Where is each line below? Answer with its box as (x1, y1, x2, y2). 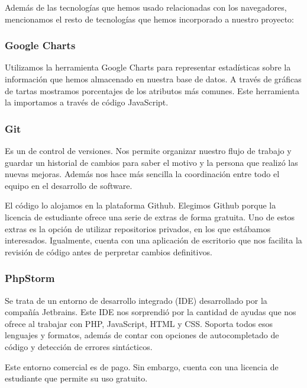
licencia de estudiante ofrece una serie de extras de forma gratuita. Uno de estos (5, 210, 295, 223)
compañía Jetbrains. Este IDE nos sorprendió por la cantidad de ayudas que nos (5, 306, 296, 318)
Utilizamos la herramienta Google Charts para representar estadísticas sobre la (5, 61, 291, 73)
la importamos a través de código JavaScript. (5, 96, 169, 108)
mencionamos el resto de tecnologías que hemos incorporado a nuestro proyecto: (5, 12, 294, 25)
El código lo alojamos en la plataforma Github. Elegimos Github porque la (5, 199, 276, 211)
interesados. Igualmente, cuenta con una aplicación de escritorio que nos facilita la (5, 234, 302, 246)
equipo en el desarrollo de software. (5, 179, 133, 191)
